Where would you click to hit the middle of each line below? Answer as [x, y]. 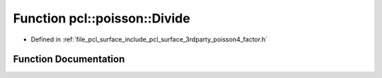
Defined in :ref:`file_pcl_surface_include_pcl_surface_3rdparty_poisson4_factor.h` [149, 39]
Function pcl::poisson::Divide [102, 18]
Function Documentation [69, 59]
